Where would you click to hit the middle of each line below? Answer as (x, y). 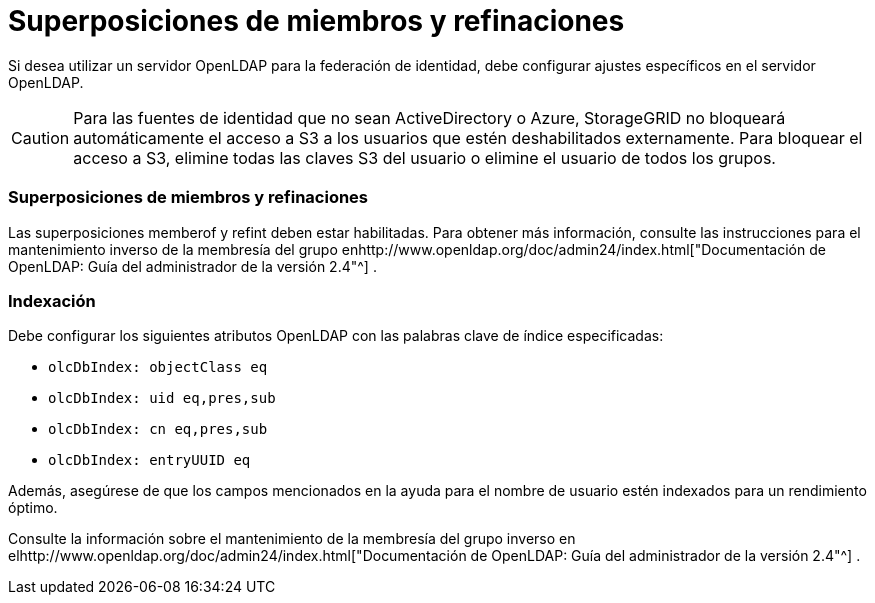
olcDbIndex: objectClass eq (158, 367)
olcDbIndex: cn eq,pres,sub (158, 429)
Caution (40, 137)
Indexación (52, 300)
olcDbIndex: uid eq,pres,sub (162, 398)
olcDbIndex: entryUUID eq (149, 460)
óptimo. (33, 508)
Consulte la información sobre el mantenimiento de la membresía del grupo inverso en (292, 539)
